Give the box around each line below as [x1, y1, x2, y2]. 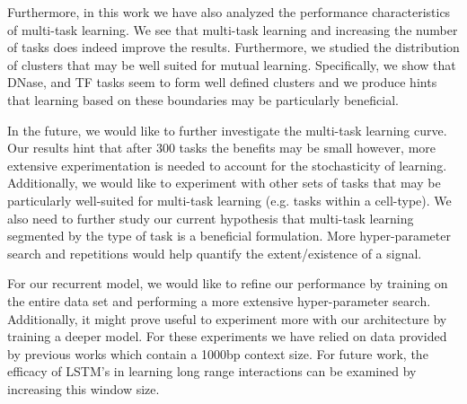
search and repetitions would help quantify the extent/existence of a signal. [7, 243, 422, 262]
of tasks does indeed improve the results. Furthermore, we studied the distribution [7, 38, 460, 57]
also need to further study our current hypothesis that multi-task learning [7, 208, 414, 227]
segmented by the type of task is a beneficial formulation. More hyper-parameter [7, 226, 451, 245]
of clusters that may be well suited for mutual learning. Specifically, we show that [7, 55, 456, 74]
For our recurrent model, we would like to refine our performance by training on [7, 274, 448, 293]
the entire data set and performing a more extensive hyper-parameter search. [7, 291, 431, 310]
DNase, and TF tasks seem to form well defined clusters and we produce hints [7, 73, 437, 92]
